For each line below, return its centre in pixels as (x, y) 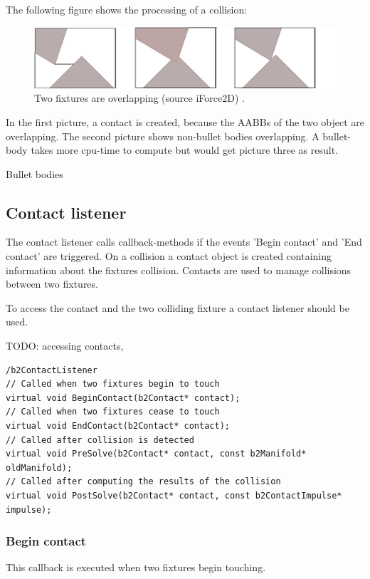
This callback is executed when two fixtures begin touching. (136, 567)
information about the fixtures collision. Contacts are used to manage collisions (179, 270)
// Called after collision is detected (100, 440)
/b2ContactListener (52, 370)
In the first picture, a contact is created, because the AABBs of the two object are (185, 121)
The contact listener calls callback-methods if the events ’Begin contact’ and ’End (184, 242)
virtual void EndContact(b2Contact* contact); (118, 426)
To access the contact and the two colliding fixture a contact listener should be (178, 307)
